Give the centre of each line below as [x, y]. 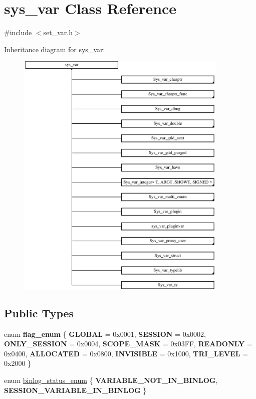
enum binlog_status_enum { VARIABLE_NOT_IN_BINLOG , [111, 380]
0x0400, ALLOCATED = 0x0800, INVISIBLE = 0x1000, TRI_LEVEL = [126, 353]
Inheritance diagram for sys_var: [55, 49]
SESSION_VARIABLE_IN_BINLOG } [75, 390]
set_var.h [58, 32]
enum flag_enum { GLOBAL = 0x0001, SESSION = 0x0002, [105, 334]
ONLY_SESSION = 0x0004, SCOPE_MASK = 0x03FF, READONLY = [128, 344]
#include [18, 32]
